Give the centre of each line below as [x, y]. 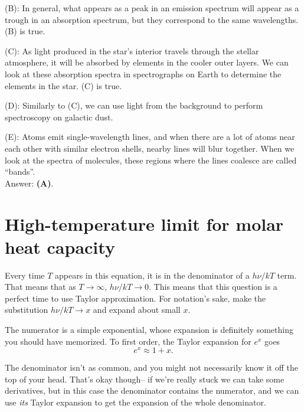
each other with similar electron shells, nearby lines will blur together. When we [150, 148]
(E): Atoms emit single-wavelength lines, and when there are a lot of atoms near [150, 137]
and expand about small [137, 310]
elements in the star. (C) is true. [63, 85]
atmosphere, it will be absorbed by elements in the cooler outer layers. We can [147, 62]
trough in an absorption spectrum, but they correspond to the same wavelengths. [152, 19]
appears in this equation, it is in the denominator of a [152, 275]
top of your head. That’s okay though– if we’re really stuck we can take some [145, 379]
